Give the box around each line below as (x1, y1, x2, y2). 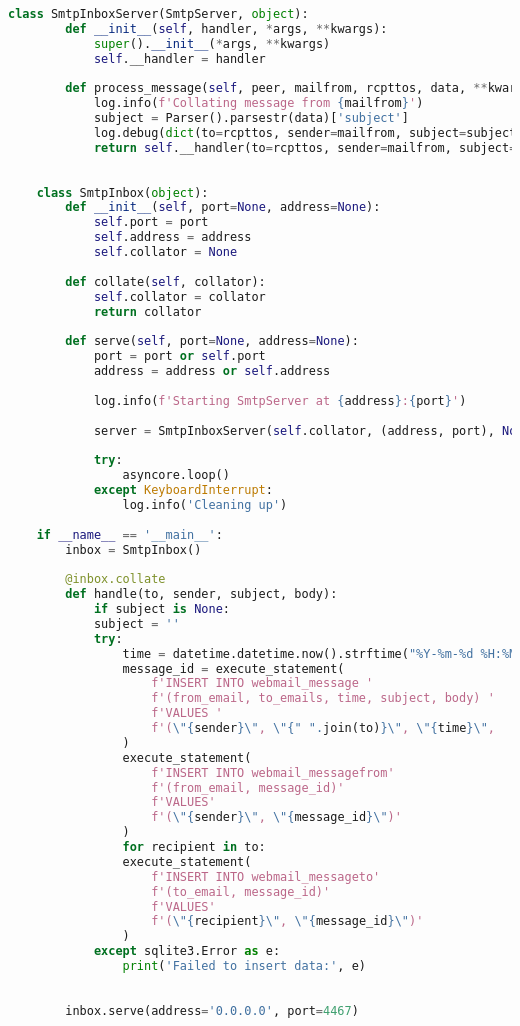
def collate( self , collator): (65, 274, 266, 289)
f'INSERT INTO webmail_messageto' (151, 869, 381, 884)
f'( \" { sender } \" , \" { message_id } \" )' (151, 810, 402, 825)
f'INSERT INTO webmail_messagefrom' (151, 765, 395, 780)
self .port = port (93, 215, 209, 230)
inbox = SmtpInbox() (65, 542, 202, 557)
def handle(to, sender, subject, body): (65, 587, 338, 602)
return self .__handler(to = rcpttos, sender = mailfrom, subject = (93, 140, 517, 155)
